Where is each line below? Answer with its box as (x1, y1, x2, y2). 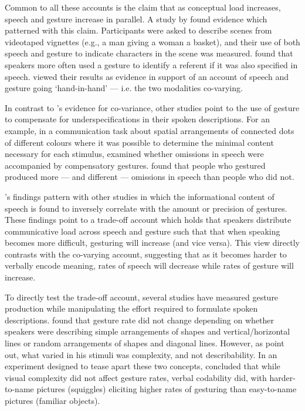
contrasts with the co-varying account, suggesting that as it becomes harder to (5, 248, 287, 260)
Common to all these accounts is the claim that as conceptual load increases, (5, 1, 281, 13)
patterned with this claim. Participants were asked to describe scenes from (5, 24, 272, 36)
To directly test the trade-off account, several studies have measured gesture (5, 290, 279, 303)
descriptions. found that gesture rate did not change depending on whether (5, 313, 274, 326)
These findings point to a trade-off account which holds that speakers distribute (5, 213, 292, 226)
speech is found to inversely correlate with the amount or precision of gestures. (5, 202, 287, 214)
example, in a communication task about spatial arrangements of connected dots (5, 124, 294, 136)
